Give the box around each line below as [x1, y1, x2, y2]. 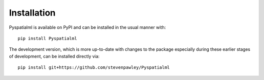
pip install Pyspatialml [18, 36, 77, 41]
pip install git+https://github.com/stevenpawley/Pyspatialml [18, 65, 170, 70]
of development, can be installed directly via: [9, 53, 100, 59]
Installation [9, 7, 56, 18]
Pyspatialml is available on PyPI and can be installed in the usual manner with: [9, 24, 166, 30]
